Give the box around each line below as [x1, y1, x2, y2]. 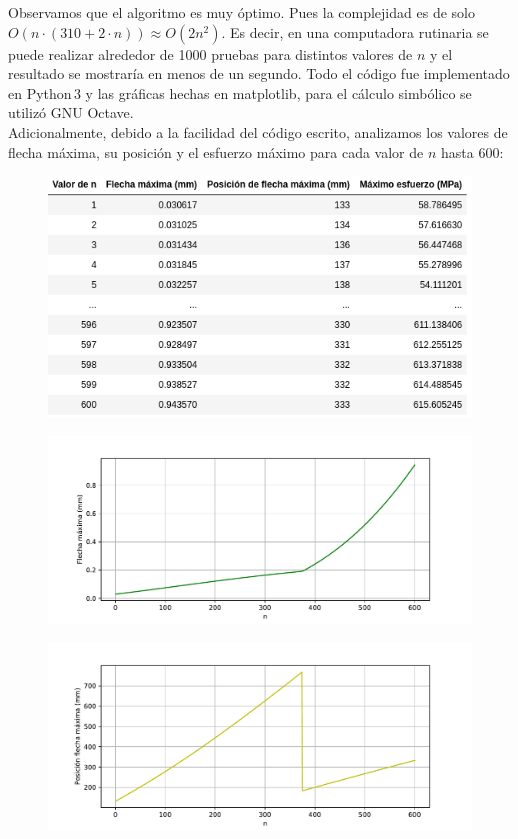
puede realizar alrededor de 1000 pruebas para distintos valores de [8, 43, 413, 64]
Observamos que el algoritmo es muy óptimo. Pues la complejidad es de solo [8, 2, 475, 22]
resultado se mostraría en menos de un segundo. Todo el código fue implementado [8, 63, 510, 84]
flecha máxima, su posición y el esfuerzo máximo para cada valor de [8, 141, 424, 162]
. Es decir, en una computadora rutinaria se [221, 21, 489, 42]
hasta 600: [440, 141, 504, 162]
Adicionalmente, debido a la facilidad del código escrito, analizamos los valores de [8, 121, 508, 142]
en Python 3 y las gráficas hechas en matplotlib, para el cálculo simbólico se [8, 82, 472, 103]
